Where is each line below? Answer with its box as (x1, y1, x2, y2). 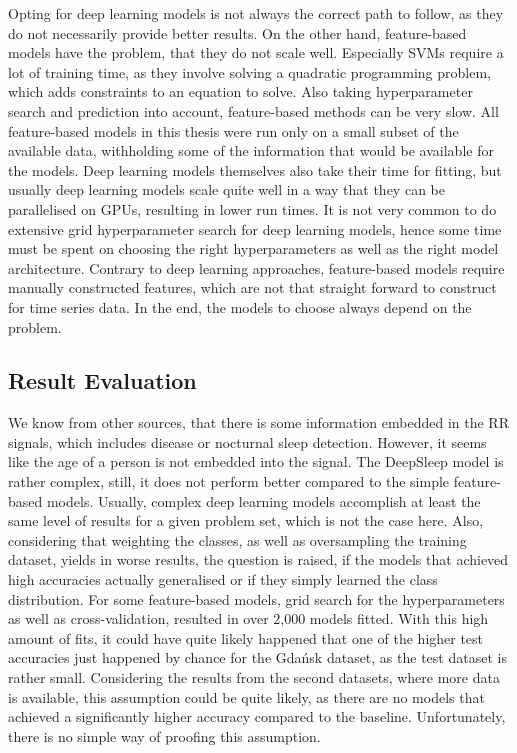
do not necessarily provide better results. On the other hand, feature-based (8, 22, 467, 43)
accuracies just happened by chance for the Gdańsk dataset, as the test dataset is (8, 647, 507, 668)
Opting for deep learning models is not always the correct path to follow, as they (8, 3, 504, 23)
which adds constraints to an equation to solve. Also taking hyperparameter (8, 81, 473, 102)
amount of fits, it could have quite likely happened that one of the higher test (8, 627, 484, 648)
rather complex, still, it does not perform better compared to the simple (8, 471, 450, 492)
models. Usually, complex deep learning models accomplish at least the (46, 490, 481, 511)
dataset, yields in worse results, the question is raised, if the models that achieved (8, 549, 509, 570)
